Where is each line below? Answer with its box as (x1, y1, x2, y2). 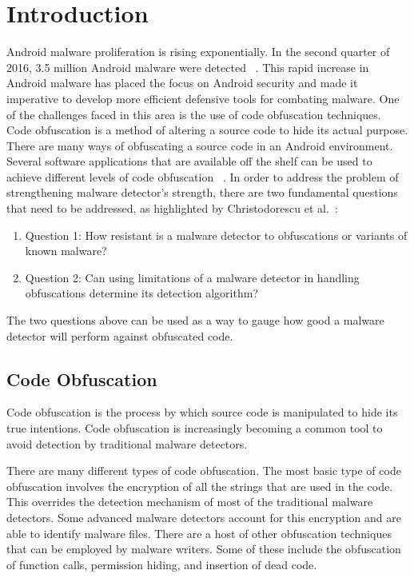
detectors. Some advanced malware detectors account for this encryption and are (6, 508, 401, 525)
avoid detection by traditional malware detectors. (6, 435, 248, 452)
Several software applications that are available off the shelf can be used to (6, 153, 372, 169)
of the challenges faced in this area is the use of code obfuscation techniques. (6, 106, 381, 122)
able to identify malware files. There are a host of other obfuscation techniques (6, 524, 392, 541)
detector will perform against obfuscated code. (6, 327, 233, 344)
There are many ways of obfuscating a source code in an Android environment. (6, 137, 393, 153)
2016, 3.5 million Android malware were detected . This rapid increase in (6, 58, 369, 75)
